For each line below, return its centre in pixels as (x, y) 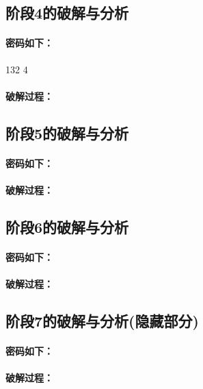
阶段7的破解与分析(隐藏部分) (102, 321)
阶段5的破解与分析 (67, 133)
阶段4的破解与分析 (67, 13)
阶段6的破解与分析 (67, 226)
